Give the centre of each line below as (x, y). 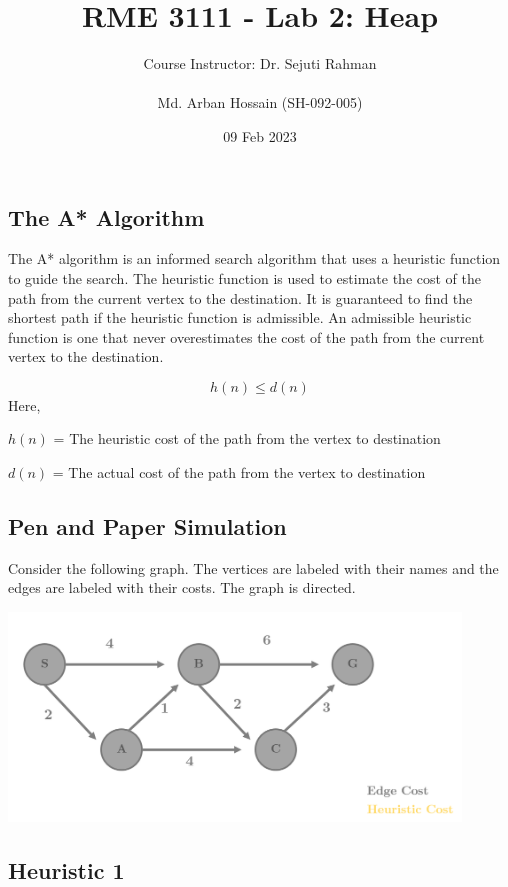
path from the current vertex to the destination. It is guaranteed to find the (240, 297)
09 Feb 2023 (260, 135)
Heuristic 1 (66, 869)
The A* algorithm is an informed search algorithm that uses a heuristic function (254, 258)
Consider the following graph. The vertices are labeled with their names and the (253, 567)
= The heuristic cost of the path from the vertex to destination (247, 438)
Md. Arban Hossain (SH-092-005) (260, 102)
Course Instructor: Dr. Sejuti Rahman (260, 63)
